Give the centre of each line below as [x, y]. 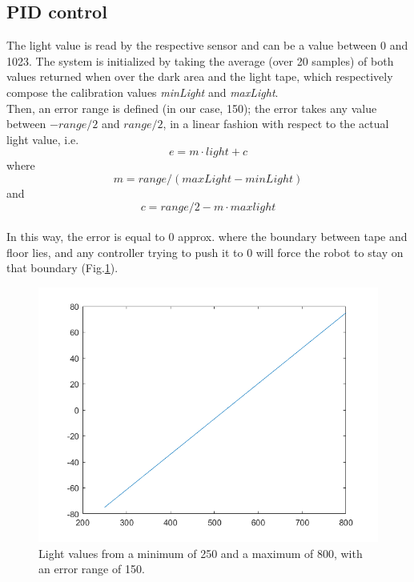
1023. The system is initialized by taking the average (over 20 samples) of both [200, 60]
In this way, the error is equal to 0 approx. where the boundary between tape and [207, 237]
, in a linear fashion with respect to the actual [276, 124]
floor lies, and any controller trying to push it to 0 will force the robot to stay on [205, 252]
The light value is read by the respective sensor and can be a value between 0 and [207, 45]
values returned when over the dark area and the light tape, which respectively [200, 76]
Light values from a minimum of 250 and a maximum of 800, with [201, 553]
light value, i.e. [43, 139]
